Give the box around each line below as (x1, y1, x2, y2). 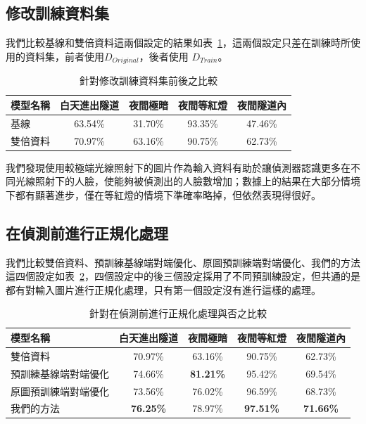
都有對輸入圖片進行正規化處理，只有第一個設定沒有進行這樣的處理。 (6, 282, 321, 297)
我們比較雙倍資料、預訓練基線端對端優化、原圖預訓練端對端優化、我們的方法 (6, 255, 360, 269)
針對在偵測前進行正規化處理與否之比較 (89, 306, 267, 321)
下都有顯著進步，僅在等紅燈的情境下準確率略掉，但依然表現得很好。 (6, 187, 321, 202)
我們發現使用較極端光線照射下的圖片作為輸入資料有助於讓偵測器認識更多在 (6, 160, 351, 174)
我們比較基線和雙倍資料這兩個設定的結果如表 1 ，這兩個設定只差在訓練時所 (6, 35, 351, 50)
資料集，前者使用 (25, 49, 104, 63)
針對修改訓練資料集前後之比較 (80, 73, 217, 88)
